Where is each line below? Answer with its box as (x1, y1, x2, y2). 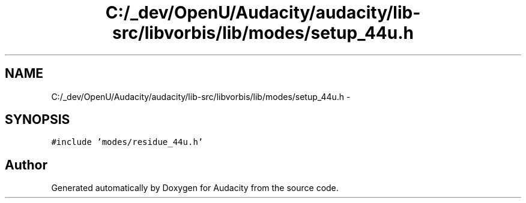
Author (5, 157, 47, 172)
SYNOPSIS (5, 112, 70, 128)
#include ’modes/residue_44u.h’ (51, 137, 204, 147)
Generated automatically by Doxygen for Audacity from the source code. (51, 183, 339, 193)
